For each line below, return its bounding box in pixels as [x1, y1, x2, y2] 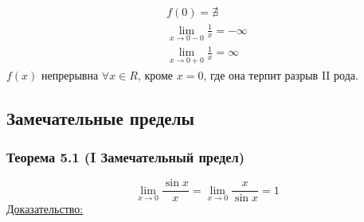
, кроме [137, 66, 174, 83]
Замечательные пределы [6, 105, 194, 130]
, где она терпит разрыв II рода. [203, 66, 358, 83]
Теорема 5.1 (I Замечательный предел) [6, 146, 245, 166]
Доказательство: [6, 201, 84, 217]
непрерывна [41, 66, 99, 83]
